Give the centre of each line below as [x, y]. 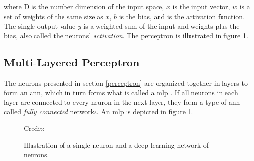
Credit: [34, 128]
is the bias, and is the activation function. [182, 16]
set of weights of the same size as [54, 16]
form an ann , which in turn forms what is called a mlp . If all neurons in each [121, 92]
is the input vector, [201, 6]
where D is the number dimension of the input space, [84, 6]
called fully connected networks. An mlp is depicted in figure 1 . [99, 112]
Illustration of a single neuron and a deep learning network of [116, 145]
